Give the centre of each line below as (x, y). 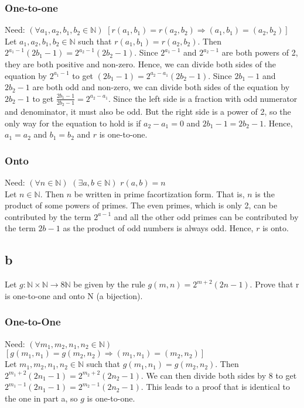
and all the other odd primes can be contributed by (206, 216)
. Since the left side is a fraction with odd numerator (203, 98)
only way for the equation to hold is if (73, 123)
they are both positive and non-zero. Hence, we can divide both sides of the (141, 64)
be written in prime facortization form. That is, (159, 193)
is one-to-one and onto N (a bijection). (74, 295)
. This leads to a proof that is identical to (216, 387)
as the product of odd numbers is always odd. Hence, (158, 228)
